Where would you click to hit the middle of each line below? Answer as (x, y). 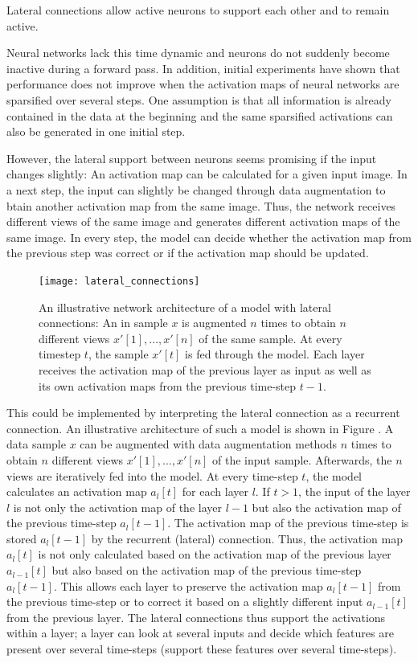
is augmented (214, 323)
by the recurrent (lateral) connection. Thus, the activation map (247, 538)
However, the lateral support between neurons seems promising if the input (192, 158)
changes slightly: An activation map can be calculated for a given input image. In (207, 174)
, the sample (118, 354)
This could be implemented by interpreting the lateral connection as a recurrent (203, 413)
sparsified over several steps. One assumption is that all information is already (199, 99)
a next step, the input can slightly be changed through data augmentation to (196, 189)
